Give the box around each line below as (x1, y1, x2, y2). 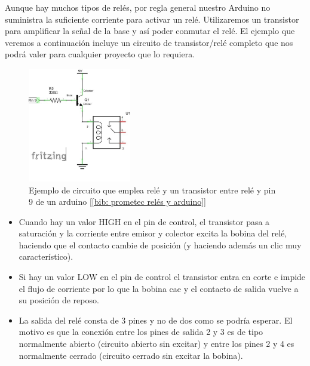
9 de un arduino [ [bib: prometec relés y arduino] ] (29, 195, 207, 208)
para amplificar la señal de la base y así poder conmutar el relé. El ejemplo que (5, 24, 295, 37)
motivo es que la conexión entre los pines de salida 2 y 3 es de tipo (19, 325, 263, 338)
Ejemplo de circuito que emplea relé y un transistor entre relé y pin (29, 183, 276, 196)
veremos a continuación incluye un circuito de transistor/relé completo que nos (5, 36, 293, 48)
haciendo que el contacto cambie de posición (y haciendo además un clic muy (19, 238, 302, 251)
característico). (19, 250, 73, 263)
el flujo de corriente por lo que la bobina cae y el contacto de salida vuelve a (19, 282, 299, 294)
